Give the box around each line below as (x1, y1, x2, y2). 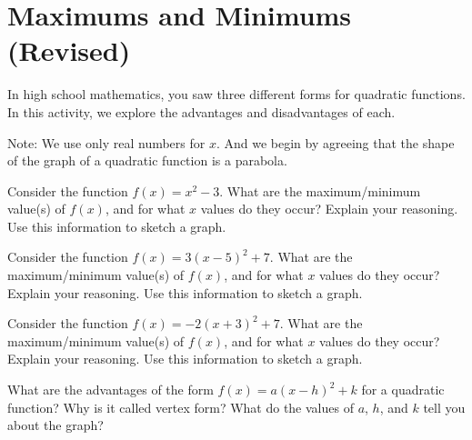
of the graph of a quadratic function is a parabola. (7, 151, 287, 170)
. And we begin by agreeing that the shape (216, 133, 455, 152)
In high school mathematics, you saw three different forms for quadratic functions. (7, 85, 466, 104)
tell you (423, 397, 466, 416)
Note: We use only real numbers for (7, 133, 206, 152)
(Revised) (7, 32, 131, 69)
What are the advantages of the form (7, 380, 214, 399)
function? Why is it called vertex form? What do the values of (7, 397, 354, 416)
